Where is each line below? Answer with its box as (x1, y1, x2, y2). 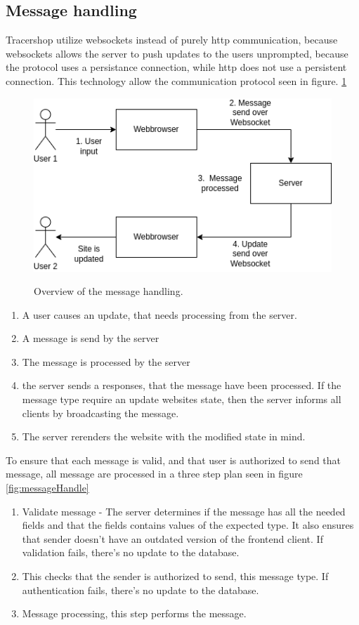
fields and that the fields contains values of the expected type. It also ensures (22, 518, 354, 532)
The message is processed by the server (22, 354, 190, 369)
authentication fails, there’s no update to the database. (22, 582, 259, 597)
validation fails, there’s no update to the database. (22, 545, 240, 560)
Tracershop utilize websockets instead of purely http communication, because (6, 32, 338, 47)
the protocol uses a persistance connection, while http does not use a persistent (6, 60, 347, 74)
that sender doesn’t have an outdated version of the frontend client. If (22, 531, 323, 546)
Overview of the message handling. (34, 284, 183, 298)
